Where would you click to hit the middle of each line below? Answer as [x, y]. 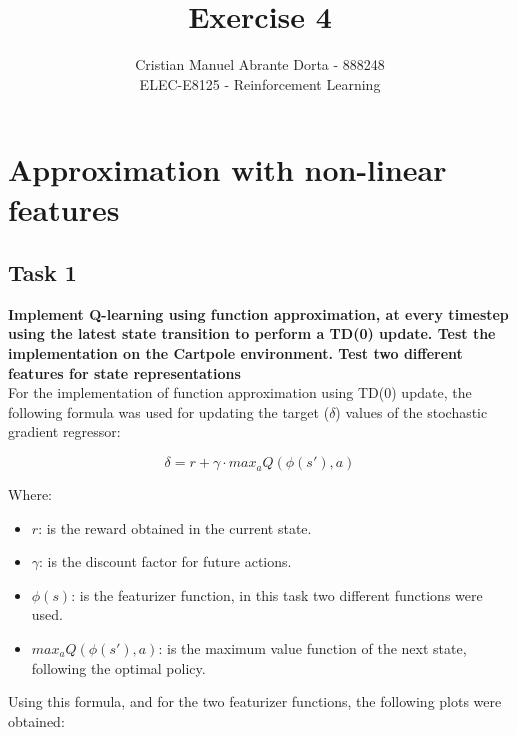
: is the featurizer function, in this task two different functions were [277, 594]
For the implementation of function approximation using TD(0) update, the [240, 392]
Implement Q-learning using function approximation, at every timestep [258, 313]
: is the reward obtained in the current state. [175, 527]
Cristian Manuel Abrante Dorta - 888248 [260, 64]
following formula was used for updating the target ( [169, 411]
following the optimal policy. [118, 667]
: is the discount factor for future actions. [165, 561]
